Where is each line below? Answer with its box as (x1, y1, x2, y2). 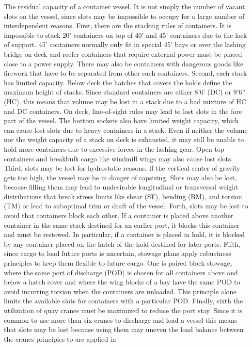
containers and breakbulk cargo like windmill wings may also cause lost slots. (4, 153, 233, 163)
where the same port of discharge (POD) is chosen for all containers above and (4, 267, 238, 277)
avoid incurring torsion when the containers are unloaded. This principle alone (4, 286, 236, 296)
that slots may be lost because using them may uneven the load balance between (4, 324, 244, 334)
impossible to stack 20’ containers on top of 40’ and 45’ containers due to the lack (4, 30, 247, 40)
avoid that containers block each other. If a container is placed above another (4, 210, 234, 221)
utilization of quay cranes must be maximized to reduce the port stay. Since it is (4, 305, 243, 315)
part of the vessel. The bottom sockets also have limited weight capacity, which (4, 115, 239, 126)
